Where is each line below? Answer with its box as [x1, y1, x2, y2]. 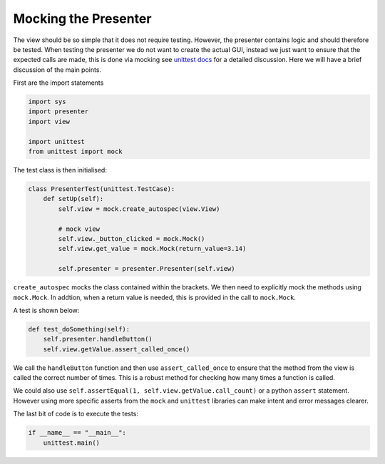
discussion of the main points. [13, 65, 102, 74]
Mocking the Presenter [13, 11, 152, 26]
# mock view [58, 225, 100, 233]
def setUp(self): [43, 195, 104, 203]
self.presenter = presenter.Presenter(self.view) [58, 264, 235, 273]
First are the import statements [13, 78, 104, 87]
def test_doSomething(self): [28, 325, 130, 333]
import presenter [28, 108, 89, 115]
